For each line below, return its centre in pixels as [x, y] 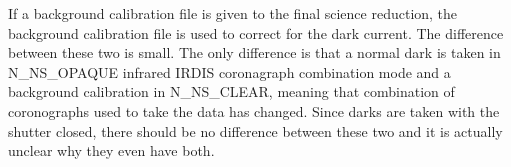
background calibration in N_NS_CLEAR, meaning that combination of [231, 91]
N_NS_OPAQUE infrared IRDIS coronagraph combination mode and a [229, 71]
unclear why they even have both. [111, 150]
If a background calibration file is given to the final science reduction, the [233, 13]
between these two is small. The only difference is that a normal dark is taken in [254, 52]
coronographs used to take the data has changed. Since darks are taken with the [254, 110]
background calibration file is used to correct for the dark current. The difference [256, 32]
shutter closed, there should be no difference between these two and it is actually [255, 130]
